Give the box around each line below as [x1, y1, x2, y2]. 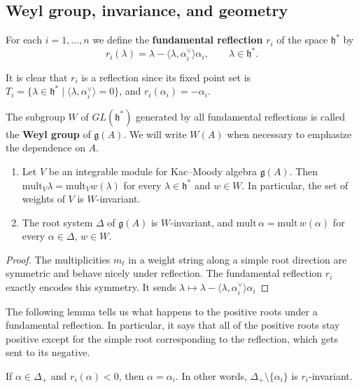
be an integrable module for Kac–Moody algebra [48, 163, 257, 178]
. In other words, [175, 368, 247, 383]
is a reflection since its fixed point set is [81, 69, 251, 84]
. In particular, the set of [241, 177, 349, 192]
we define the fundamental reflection [92, 32, 263, 47]
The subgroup [6, 109, 65, 123]
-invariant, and [170, 214, 234, 229]
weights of [22, 191, 65, 206]
